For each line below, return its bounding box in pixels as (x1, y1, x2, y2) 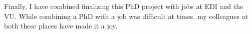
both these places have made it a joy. (4, 20, 118, 31)
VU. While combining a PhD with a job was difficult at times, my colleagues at (4, 10, 248, 21)
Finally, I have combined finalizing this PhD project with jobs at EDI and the (4, 1, 243, 11)
